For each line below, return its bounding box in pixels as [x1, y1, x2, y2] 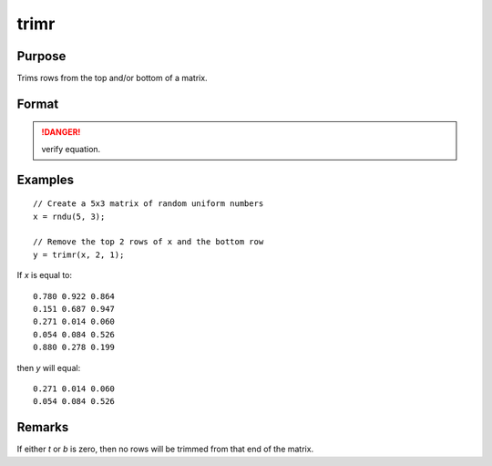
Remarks [16, 419, 69, 435]
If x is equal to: [16, 270, 73, 281]
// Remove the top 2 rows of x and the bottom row [33, 237, 264, 247]
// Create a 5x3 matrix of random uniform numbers [33, 199, 264, 209]
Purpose [16, 48, 67, 64]
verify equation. [41, 143, 101, 154]
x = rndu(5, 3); [33, 211, 106, 222]
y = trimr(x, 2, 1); [33, 249, 125, 260]
